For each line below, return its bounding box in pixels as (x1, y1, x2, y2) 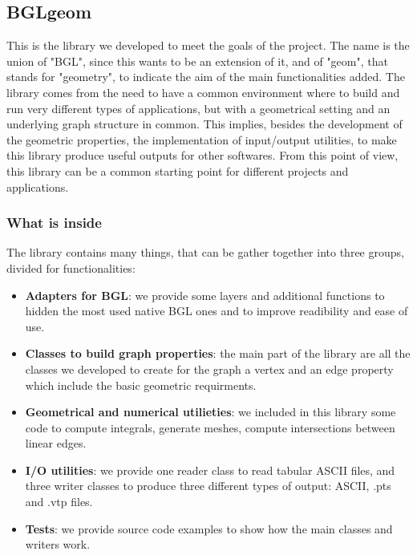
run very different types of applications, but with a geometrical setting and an (6, 99, 391, 116)
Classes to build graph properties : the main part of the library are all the (25, 345, 411, 362)
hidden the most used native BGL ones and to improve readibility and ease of (25, 302, 408, 319)
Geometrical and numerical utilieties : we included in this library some (25, 403, 396, 420)
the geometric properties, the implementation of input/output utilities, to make (6, 131, 397, 148)
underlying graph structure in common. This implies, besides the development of (6, 115, 403, 132)
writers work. (25, 536, 91, 553)
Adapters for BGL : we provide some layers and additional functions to (25, 286, 385, 303)
